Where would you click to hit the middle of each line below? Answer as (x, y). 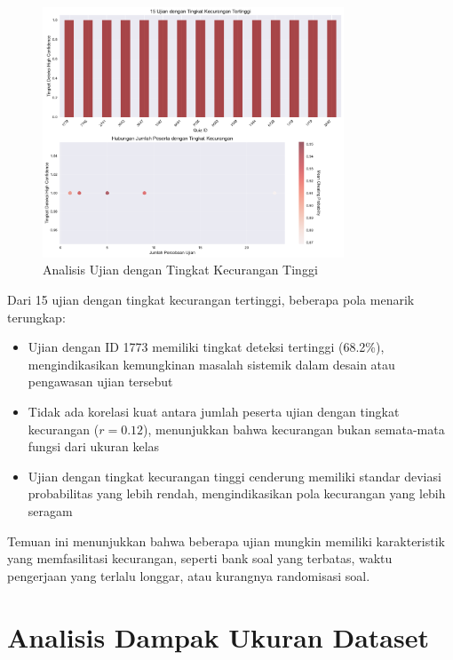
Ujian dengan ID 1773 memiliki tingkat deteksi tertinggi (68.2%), (206, 347)
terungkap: (36, 317)
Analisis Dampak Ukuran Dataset (218, 636)
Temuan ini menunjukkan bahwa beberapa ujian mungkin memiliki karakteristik (226, 541)
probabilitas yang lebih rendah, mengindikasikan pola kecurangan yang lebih (237, 493)
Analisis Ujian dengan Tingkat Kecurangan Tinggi (180, 270)
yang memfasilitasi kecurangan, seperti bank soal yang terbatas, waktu (200, 558)
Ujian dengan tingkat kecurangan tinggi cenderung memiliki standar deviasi (234, 476)
